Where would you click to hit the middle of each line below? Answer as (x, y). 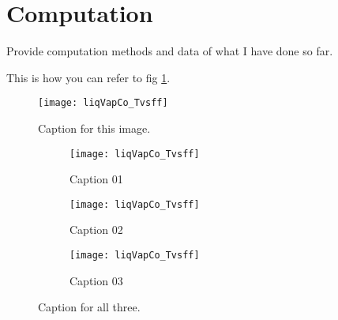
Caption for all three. (89, 307)
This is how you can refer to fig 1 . (88, 77)
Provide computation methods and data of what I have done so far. (170, 51)
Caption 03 (96, 280)
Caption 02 (96, 230)
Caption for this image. (94, 128)
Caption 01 (96, 179)
